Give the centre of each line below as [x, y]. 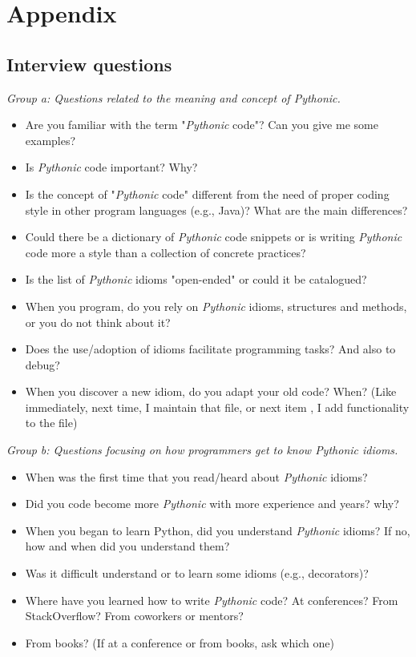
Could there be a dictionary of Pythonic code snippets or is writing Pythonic [214, 237]
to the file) [51, 423]
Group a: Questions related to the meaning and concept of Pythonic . [174, 97]
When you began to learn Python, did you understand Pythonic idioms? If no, [218, 530]
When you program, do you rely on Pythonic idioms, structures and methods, [216, 306]
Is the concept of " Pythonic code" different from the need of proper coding [207, 193]
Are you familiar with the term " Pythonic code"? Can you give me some [202, 125]
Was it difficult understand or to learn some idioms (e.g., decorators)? [197, 573]
